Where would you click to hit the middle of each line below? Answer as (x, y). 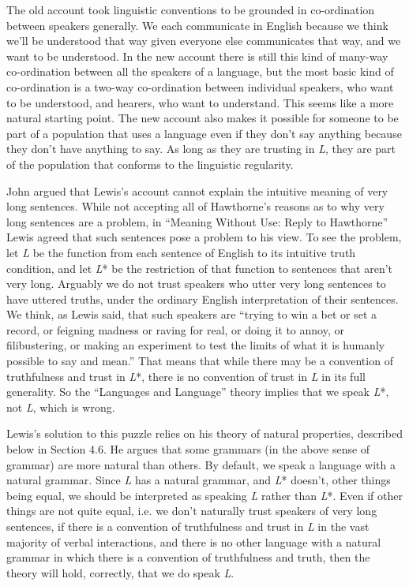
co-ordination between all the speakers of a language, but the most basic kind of (200, 71)
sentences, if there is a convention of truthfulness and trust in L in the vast (188, 526)
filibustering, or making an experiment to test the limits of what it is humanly (196, 345)
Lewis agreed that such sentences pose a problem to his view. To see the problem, (204, 237)
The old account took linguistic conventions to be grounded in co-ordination (191, 9)
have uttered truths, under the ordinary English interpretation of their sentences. (203, 299)
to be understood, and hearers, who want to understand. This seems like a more (200, 102)
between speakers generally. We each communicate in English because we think (197, 25)
